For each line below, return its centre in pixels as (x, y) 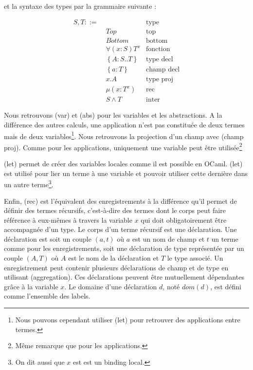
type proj (160, 79)
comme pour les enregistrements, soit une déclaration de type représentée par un (124, 248)
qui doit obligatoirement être (184, 220)
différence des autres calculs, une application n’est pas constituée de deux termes (124, 124)
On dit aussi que (40, 361)
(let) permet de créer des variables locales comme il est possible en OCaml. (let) (123, 164)
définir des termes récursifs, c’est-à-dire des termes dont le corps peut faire (115, 210)
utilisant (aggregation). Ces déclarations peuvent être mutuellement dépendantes (124, 277)
